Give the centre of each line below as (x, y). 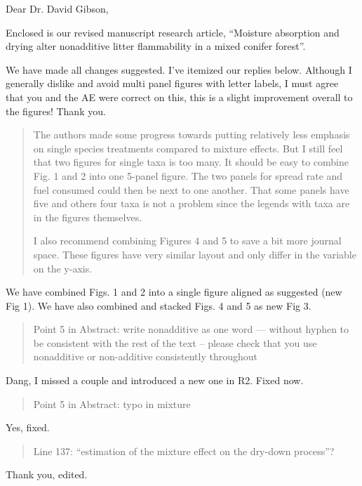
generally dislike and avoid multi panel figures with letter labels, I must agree (172, 83)
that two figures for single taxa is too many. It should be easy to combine (191, 162)
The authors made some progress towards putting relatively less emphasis (192, 134)
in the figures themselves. (88, 217)
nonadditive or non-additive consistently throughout (145, 356)
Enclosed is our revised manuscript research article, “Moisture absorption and (173, 32)
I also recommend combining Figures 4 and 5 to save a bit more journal (187, 241)
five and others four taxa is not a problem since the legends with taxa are (192, 203)
